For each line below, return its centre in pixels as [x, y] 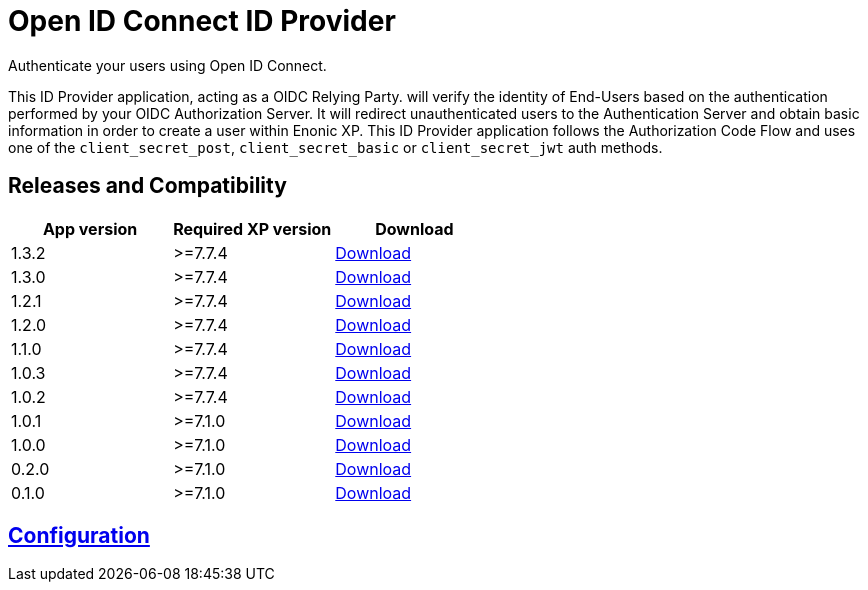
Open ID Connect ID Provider [202, 21]
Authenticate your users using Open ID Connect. [167, 65]
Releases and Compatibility [147, 186]
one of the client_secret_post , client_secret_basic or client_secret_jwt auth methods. [335, 147]
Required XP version [252, 228]
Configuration [79, 536]
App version [90, 228]
